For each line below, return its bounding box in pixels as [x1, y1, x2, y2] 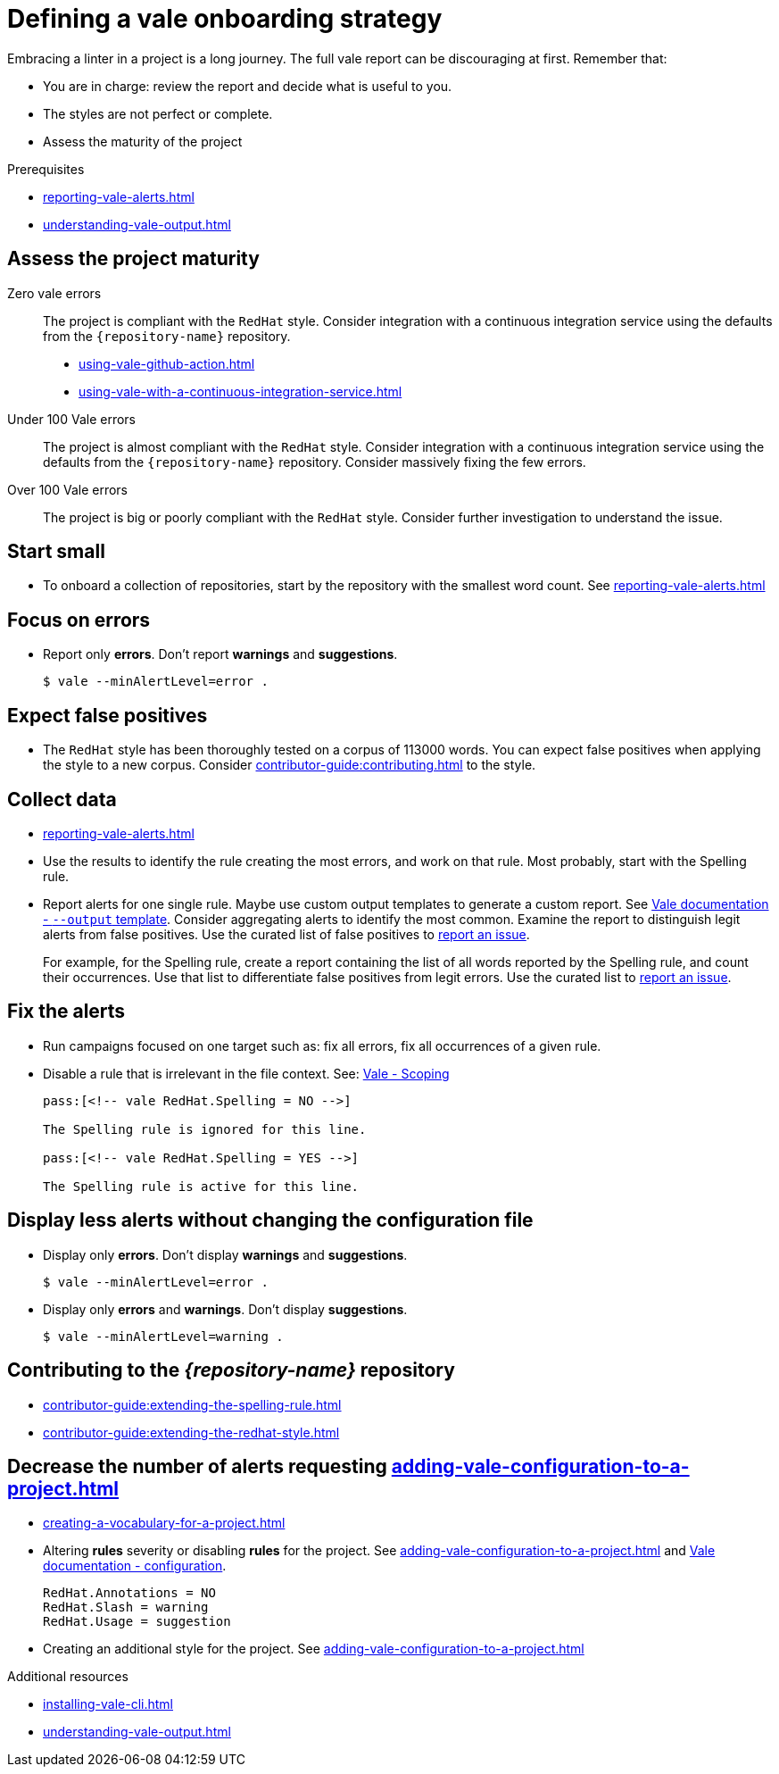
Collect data [7, 787, 117, 811]
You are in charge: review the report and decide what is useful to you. [43, 78, 452, 94]
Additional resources [7, 1669, 128, 1685]
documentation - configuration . [43, 1558, 227, 1574]
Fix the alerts [7, 1000, 126, 1023]
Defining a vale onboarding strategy [7, 4, 443, 34]
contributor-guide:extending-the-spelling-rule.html [43, 1396, 342, 1412]
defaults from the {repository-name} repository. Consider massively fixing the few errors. [43, 454, 586, 470]
